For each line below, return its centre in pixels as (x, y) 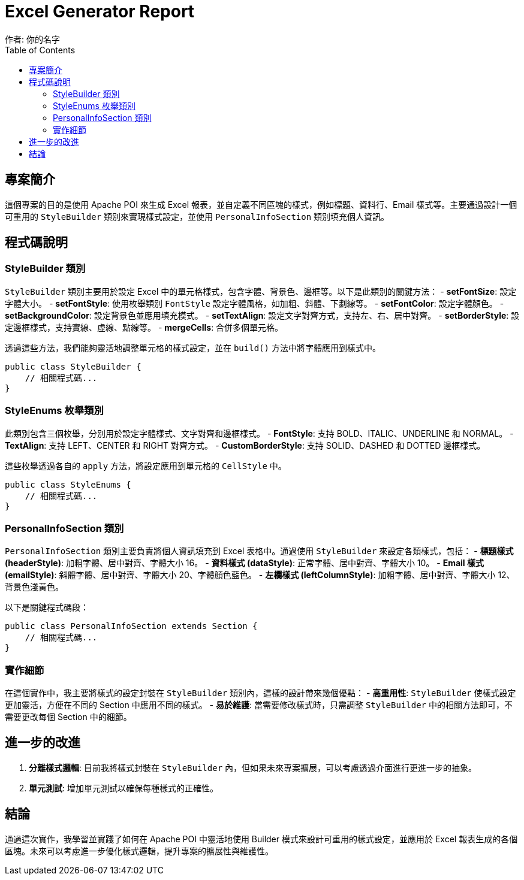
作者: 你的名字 (32, 39)
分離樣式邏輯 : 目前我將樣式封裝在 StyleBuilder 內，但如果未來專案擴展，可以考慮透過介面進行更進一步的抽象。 (253, 767)
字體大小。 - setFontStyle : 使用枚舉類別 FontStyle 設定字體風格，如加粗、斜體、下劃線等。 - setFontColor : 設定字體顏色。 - (255, 303)
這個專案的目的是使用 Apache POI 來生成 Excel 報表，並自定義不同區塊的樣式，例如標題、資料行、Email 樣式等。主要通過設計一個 (261, 204)
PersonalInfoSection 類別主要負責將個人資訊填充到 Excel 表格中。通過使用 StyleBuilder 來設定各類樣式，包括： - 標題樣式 (259, 551)
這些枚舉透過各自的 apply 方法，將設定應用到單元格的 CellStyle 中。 (146, 465)
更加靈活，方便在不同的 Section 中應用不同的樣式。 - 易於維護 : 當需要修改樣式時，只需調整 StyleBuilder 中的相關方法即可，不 (259, 705)
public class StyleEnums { (68, 484)
